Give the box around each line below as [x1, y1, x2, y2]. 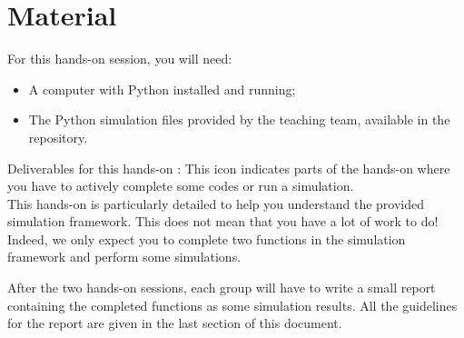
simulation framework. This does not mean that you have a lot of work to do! [7, 212, 439, 231]
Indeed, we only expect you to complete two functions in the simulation [7, 229, 406, 248]
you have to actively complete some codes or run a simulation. [7, 176, 354, 195]
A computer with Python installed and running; [28, 79, 296, 98]
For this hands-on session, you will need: [7, 49, 232, 68]
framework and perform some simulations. [7, 247, 242, 266]
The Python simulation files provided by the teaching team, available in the [28, 110, 450, 129]
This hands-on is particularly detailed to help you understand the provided [7, 194, 425, 213]
